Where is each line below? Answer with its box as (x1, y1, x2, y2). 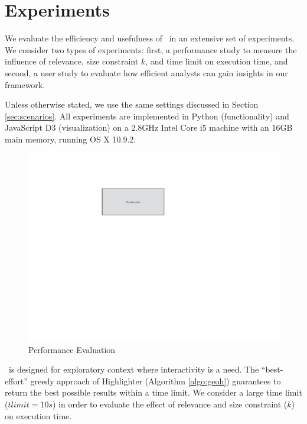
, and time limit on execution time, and (145, 55, 288, 67)
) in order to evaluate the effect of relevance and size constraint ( (52, 398, 288, 410)
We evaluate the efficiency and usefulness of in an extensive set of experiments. (5, 32, 295, 44)
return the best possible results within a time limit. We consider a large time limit (5, 386, 302, 399)
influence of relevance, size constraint (5, 55, 139, 67)
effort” (5, 374, 28, 387)
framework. (5, 78, 45, 90)
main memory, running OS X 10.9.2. (5, 132, 136, 145)
